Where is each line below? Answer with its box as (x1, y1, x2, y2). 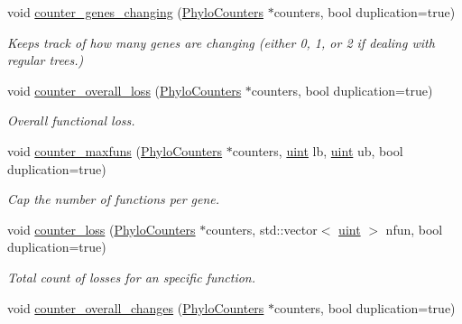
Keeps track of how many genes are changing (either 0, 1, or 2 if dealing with (7, 32, 435, 51)
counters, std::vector (206, 219, 318, 238)
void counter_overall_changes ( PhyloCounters (7, 298, 264, 317)
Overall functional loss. (7, 111, 135, 130)
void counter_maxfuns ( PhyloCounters (7, 141, 223, 160)
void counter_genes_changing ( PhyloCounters (7, 3, 263, 21)
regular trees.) (7, 51, 84, 69)
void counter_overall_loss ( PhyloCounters (7, 80, 242, 99)
